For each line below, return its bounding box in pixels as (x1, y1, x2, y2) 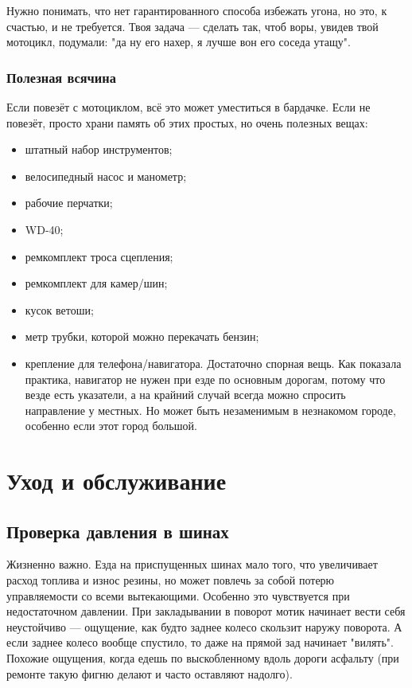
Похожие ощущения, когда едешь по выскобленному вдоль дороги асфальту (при (6, 650, 399, 666)
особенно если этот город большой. (25, 417, 197, 434)
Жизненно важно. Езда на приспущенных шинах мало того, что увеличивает (6, 556, 378, 573)
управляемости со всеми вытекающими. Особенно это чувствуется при (6, 587, 350, 604)
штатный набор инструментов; (25, 141, 173, 158)
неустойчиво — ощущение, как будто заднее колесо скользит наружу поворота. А (6, 618, 402, 635)
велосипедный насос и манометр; (25, 167, 187, 184)
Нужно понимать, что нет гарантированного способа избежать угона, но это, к (6, 2, 387, 18)
